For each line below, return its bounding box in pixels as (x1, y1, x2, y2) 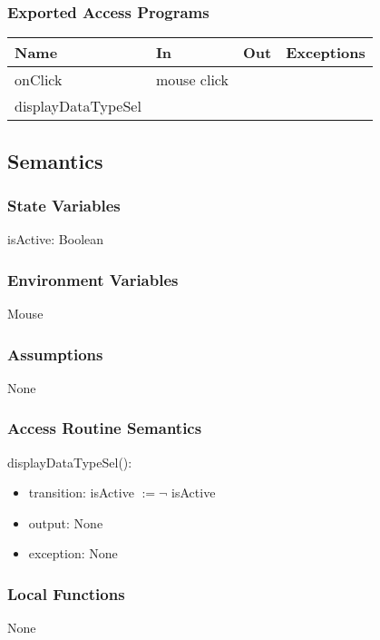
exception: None (28, 544, 118, 563)
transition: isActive (28, 483, 134, 502)
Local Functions (7, 582, 125, 605)
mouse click (155, 69, 229, 91)
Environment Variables (7, 268, 179, 290)
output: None (28, 513, 103, 532)
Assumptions (7, 342, 103, 365)
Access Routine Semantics (7, 417, 202, 439)
